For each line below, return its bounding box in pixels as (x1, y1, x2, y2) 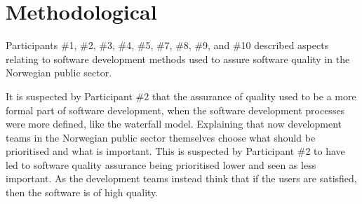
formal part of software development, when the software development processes (6, 102, 345, 117)
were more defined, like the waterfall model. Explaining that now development (6, 116, 342, 131)
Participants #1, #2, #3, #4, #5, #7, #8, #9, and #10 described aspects (6, 38, 329, 53)
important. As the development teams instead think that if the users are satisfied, (6, 171, 357, 186)
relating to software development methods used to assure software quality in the (6, 51, 350, 66)
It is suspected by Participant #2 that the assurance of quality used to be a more (6, 88, 356, 103)
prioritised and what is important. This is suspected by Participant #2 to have (6, 144, 345, 158)
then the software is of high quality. (6, 185, 159, 200)
